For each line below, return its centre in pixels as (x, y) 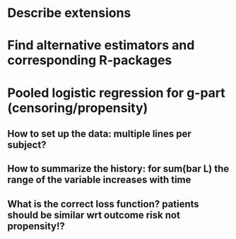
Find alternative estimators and (101, 46)
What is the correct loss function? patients (103, 204)
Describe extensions (69, 13)
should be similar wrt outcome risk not (94, 215)
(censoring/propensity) (78, 108)
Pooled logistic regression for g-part (117, 93)
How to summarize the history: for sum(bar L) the (118, 169)
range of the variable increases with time (99, 180)
